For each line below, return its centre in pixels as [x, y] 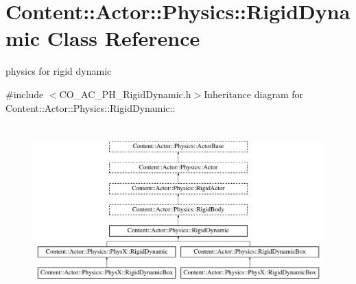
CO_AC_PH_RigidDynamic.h [125, 94]
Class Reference [123, 38]
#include [25, 94]
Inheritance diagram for [253, 94]
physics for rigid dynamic [59, 71]
